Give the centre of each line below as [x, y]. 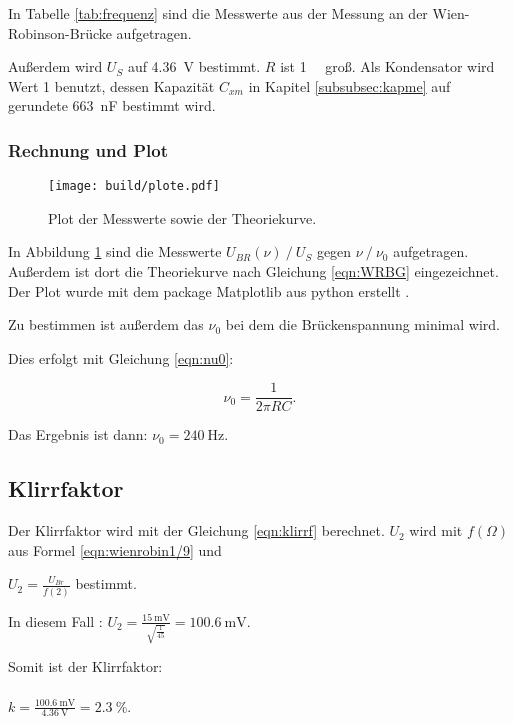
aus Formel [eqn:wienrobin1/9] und [115, 549]
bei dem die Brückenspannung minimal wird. [362, 324]
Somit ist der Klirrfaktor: [85, 666]
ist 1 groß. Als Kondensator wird [387, 66]
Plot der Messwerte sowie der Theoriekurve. [182, 217]
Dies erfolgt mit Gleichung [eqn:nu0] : [121, 357]
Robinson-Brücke [60, 32]
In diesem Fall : [55, 620]
